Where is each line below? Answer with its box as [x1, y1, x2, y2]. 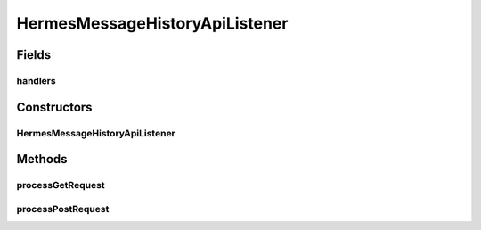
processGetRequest [16, 179, 106, 192]
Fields [16, 47, 52, 62]
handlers [16, 74, 57, 86]
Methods [16, 152, 68, 167]
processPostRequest [16, 202, 110, 215]
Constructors [16, 99, 93, 115]
